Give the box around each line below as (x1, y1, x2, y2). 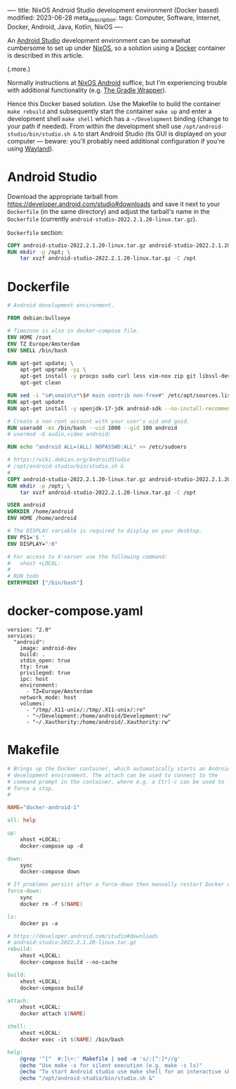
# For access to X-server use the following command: (7, 553, 169, 560)
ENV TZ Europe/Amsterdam (7, 340, 80, 348)
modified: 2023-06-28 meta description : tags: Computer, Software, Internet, (7, 13, 221, 23)
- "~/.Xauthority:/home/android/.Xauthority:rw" (25, 718, 171, 725)
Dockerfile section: (7, 228, 64, 236)
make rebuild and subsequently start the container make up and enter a (7, 107, 212, 115)
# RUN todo (7, 573, 39, 580)
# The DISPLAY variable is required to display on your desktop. (7, 528, 202, 535)
